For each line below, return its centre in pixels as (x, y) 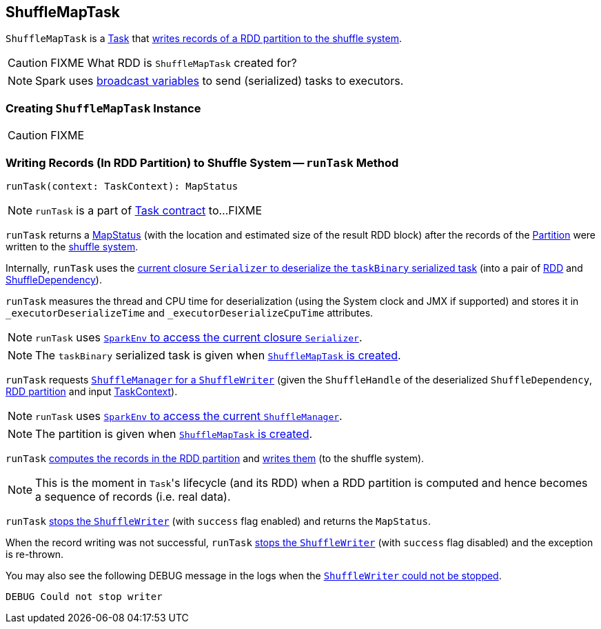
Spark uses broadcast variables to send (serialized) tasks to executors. (220, 81)
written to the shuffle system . (72, 246)
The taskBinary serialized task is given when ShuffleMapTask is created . (218, 355)
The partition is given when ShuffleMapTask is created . (174, 433)
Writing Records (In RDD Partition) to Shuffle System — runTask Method (202, 162)
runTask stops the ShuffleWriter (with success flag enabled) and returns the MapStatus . (218, 521)
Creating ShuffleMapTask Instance (103, 108)
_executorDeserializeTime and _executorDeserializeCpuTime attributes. (190, 312)
